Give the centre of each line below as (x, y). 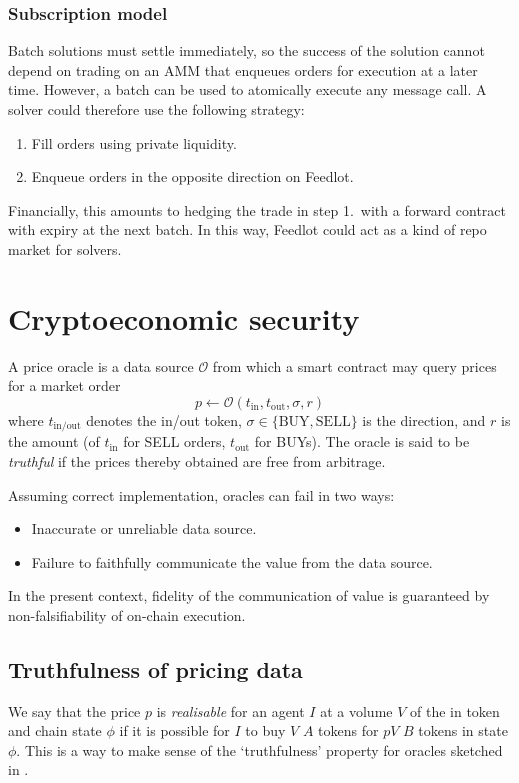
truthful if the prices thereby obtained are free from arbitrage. (197, 460)
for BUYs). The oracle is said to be (362, 441)
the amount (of (54, 441)
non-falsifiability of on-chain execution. (127, 614)
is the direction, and (424, 419)
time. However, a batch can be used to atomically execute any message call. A (247, 89)
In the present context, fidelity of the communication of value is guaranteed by (249, 595)
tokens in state (463, 730)
